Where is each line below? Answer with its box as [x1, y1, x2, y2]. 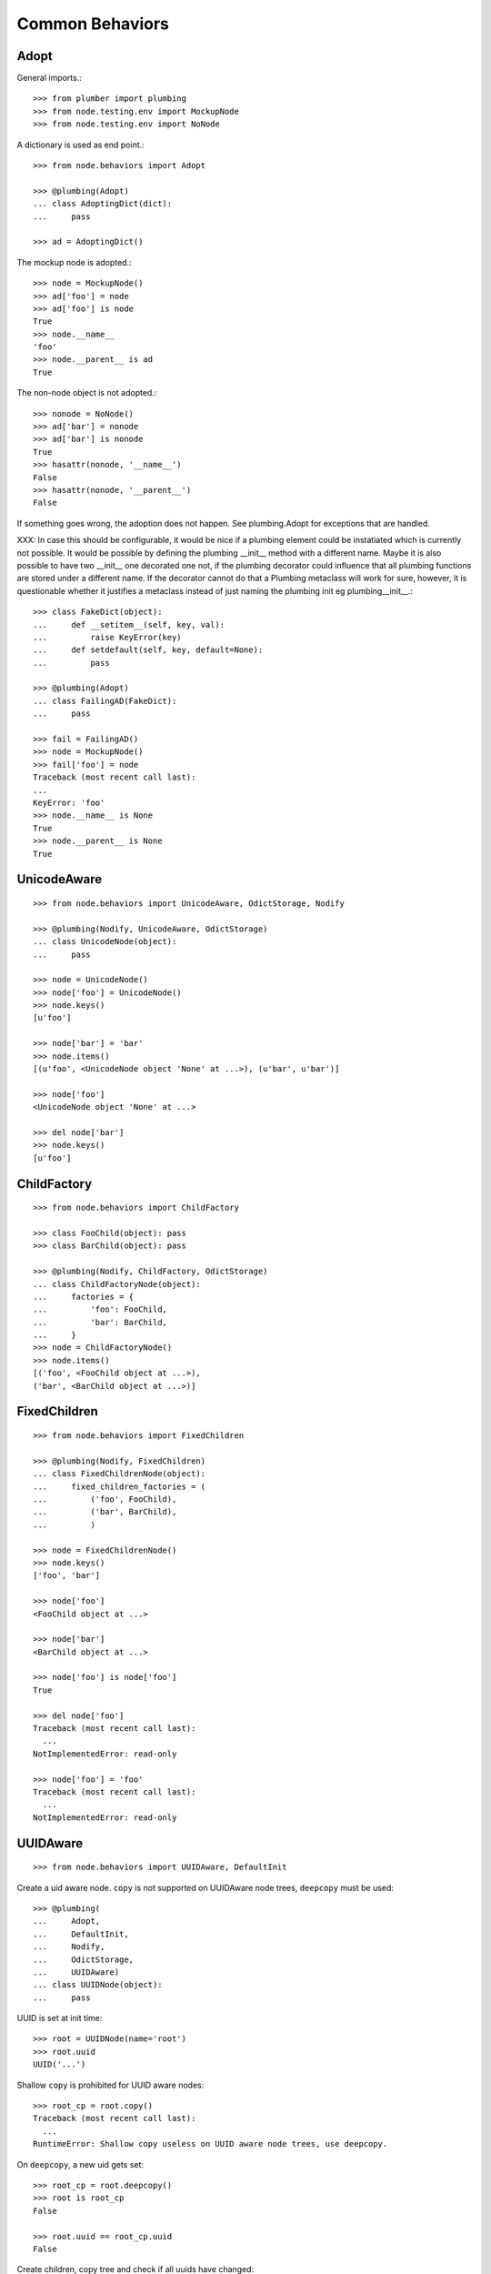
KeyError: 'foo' [33, 797, 105, 808]
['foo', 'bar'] [33, 1570, 101, 1581]
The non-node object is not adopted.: [16, 387, 157, 398]
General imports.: [16, 73, 82, 84]
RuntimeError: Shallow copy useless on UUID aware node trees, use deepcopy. [33, 2138, 388, 2149]
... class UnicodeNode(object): [33, 937, 177, 947]
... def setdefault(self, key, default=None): [33, 645, 264, 655]
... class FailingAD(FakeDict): [33, 696, 177, 706]
